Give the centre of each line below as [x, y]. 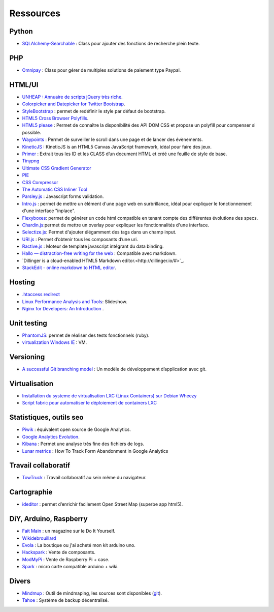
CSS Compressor [40, 182]
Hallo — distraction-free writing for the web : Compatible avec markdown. [99, 253]
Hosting [22, 282]
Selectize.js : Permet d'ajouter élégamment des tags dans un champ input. [99, 232]
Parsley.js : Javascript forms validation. [63, 196]
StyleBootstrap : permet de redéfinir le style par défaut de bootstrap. [94, 111]
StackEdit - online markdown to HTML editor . [69, 268]
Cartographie [31, 492]
